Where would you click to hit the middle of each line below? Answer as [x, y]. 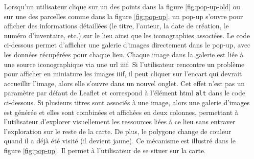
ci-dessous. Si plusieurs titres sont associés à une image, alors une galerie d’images [127, 102]
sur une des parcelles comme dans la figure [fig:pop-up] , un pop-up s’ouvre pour [124, 16]
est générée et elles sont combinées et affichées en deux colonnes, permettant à [121, 112]
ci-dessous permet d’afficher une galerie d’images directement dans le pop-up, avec [127, 45]
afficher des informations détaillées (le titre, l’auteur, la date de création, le [116, 26]
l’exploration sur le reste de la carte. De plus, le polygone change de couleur [118, 131]
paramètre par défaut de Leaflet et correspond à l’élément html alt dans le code [125, 93]
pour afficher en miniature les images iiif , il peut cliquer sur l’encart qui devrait [123, 74]
